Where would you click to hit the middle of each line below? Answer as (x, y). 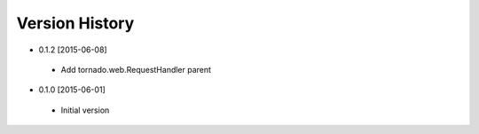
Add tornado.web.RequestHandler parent (136, 69)
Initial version (85, 110)
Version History (75, 23)
